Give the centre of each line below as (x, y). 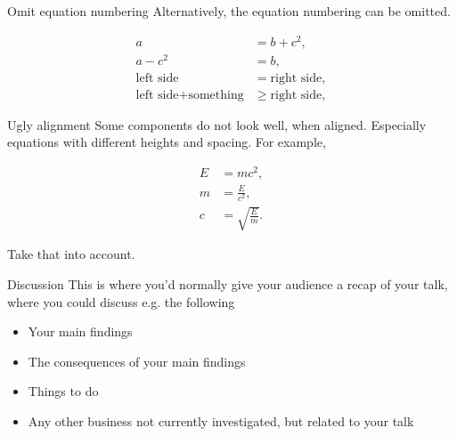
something (216, 95)
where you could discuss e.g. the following (121, 301)
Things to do (63, 391)
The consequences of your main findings (137, 361)
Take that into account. (71, 254)
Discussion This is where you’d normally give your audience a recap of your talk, (228, 284)
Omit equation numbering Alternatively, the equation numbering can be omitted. (229, 11)
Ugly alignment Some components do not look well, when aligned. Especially (217, 124)
